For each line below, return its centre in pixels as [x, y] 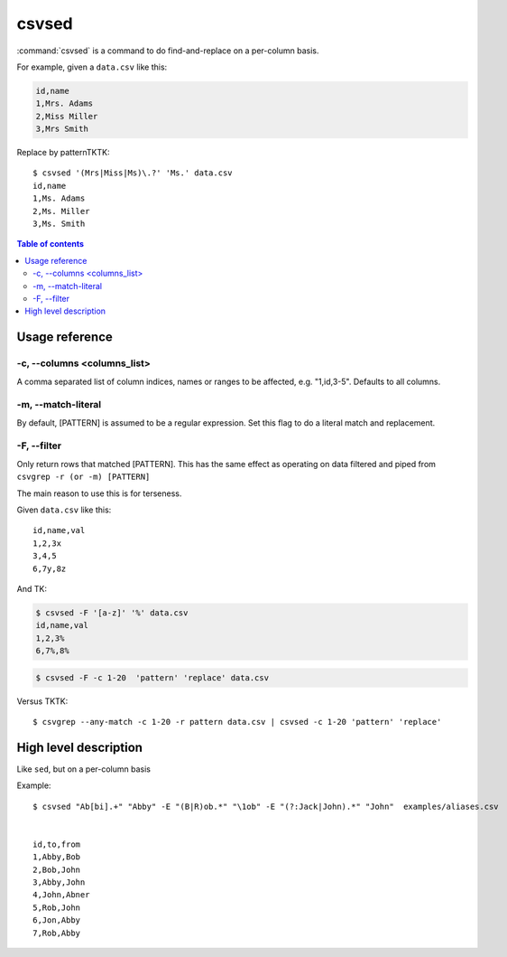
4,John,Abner [61, 895]
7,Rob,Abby [57, 933]
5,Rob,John [57, 907]
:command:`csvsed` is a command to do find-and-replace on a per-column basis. [168, 51]
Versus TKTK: [42, 701]
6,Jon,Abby [57, 920]
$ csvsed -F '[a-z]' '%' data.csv [112, 613]
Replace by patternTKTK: [63, 153]
